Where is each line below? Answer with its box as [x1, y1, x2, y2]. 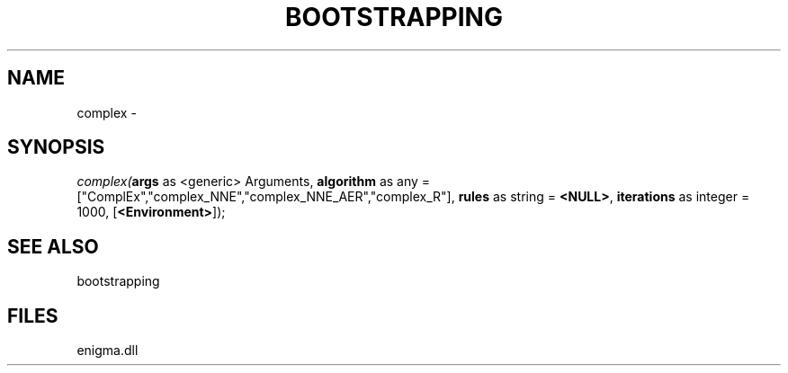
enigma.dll [76, 342, 139, 359]
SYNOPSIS [7, 136, 105, 159]
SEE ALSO [7, 235, 99, 258]
